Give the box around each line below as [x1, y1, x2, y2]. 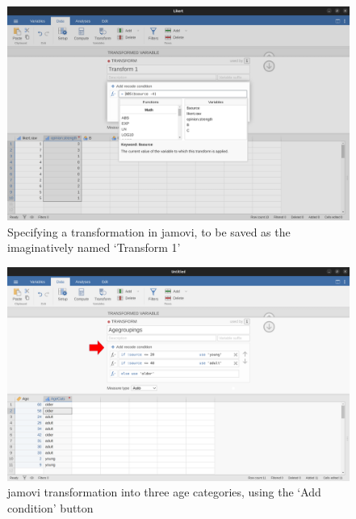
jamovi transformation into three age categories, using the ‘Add [7, 483, 321, 500]
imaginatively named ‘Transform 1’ [7, 239, 181, 256]
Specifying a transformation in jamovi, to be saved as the [7, 223, 291, 240]
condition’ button [7, 499, 94, 516]
